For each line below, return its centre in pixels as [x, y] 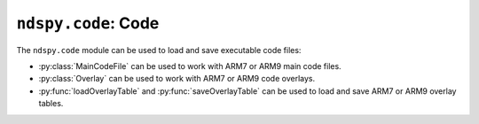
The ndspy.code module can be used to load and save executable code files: [159, 50]
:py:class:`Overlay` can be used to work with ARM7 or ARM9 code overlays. [177, 79]
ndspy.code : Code [88, 23]
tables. [51, 104]
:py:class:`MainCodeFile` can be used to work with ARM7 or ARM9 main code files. [190, 66]
